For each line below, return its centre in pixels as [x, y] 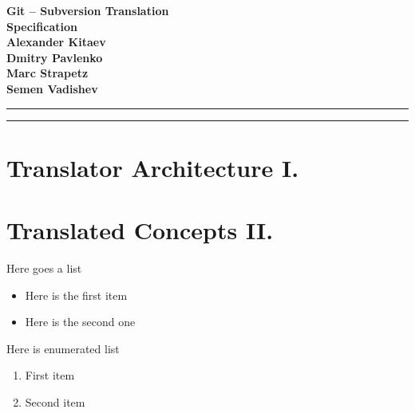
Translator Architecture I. [153, 167]
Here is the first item [76, 295]
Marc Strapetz [47, 73]
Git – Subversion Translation [88, 10]
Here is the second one [80, 322]
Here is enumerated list [63, 348]
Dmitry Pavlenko [55, 57]
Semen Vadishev [52, 88]
